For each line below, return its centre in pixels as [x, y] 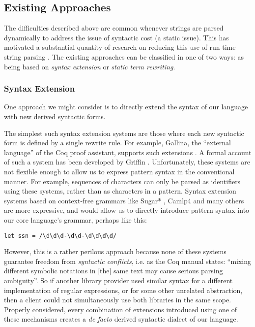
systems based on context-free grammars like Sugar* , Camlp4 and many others [124, 200]
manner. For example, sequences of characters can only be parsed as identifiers [122, 181]
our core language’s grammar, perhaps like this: [75, 219]
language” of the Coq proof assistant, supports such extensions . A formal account [128, 152]
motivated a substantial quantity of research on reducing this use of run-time [120, 47]
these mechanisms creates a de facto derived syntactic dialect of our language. [121, 319]
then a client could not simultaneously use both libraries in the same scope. [118, 300]
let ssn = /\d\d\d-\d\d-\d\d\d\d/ [60, 236]
